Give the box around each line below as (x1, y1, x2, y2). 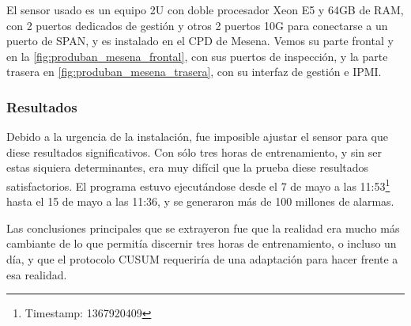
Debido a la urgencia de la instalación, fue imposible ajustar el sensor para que (6, 128, 388, 145)
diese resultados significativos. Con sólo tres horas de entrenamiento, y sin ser (6, 143, 382, 160)
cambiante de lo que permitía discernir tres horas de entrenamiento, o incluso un (6, 235, 397, 252)
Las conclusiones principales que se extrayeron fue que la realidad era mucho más (6, 219, 400, 236)
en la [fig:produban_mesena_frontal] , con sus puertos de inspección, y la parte (6, 47, 388, 64)
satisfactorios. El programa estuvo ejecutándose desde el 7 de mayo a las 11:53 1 (6, 175, 390, 194)
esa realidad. (6, 266, 67, 282)
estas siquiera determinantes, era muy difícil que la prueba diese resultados (6, 159, 369, 176)
